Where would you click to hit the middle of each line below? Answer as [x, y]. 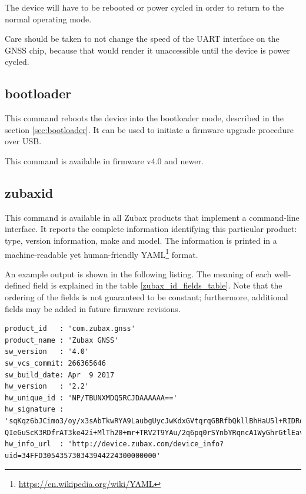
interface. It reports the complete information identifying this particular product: [151, 229]
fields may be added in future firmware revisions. [93, 308]
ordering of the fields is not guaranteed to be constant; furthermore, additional [147, 296]
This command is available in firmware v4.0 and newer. [104, 160]
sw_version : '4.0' [47, 352]
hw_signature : [34, 410]
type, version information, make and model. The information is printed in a [141, 240]
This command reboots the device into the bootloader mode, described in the [144, 118]
